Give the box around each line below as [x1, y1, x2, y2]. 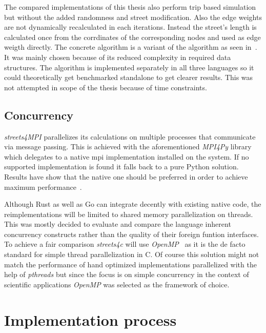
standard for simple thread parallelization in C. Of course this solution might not [4, 249, 259, 260]
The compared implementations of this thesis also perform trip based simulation [4, 2, 256, 12]
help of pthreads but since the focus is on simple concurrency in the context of [4, 269, 249, 280]
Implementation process [4, 309, 177, 330]
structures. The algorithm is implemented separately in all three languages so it [4, 62, 254, 72]
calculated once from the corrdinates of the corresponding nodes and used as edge [4, 31, 261, 42]
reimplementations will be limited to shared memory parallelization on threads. [4, 208, 253, 219]
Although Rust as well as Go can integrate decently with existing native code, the [4, 199, 261, 209]
